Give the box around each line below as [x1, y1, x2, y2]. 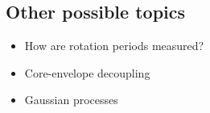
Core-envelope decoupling [24, 64, 150, 81]
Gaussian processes [24, 91, 118, 108]
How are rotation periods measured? [24, 37, 204, 54]
